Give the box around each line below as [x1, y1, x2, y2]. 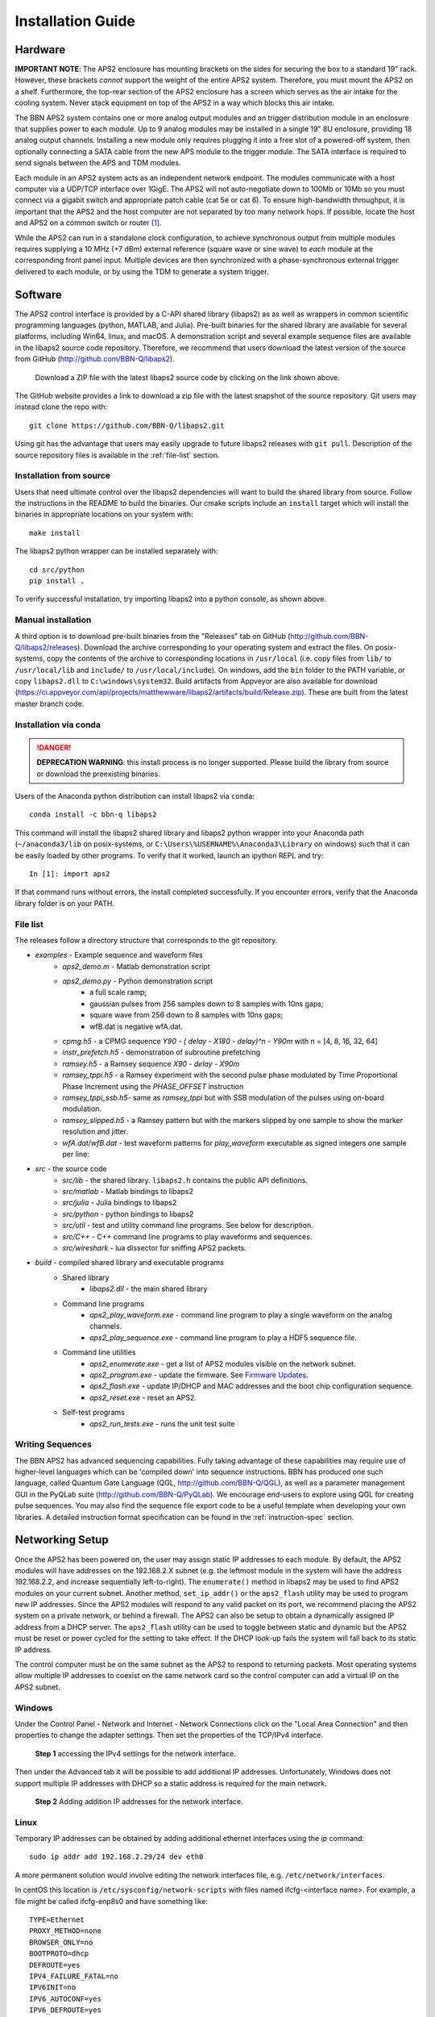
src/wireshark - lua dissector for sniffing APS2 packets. [62, 1243, 247, 1253]
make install [29, 528, 81, 537]
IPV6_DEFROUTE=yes [29, 2006, 102, 2015]
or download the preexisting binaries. [36, 769, 160, 779]
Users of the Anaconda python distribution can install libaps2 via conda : [14, 791, 255, 800]
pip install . [29, 577, 85, 585]
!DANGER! [36, 742, 72, 752]
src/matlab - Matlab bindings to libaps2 [62, 1187, 193, 1196]
